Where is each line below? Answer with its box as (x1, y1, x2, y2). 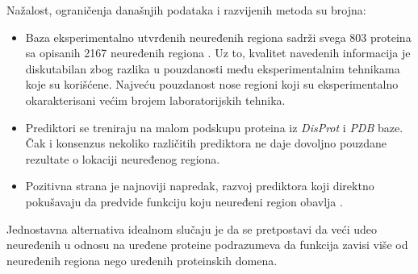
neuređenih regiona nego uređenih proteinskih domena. (6, 251, 278, 268)
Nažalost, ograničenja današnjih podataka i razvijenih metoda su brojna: (6, 2, 366, 18)
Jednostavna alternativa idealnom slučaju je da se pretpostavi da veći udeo (6, 220, 378, 237)
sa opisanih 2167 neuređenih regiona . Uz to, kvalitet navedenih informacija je (25, 44, 411, 61)
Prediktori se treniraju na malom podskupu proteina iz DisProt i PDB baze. (25, 118, 403, 135)
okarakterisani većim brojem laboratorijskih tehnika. (25, 91, 286, 108)
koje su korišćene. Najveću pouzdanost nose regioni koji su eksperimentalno (25, 76, 399, 93)
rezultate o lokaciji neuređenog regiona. (25, 150, 220, 167)
